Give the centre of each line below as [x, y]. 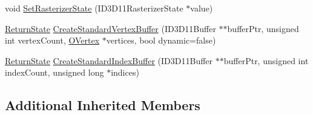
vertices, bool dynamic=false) [161, 40]
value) [202, 8]
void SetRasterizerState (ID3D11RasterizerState [94, 8]
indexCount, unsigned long [54, 72]
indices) [125, 72]
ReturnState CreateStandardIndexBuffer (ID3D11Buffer [109, 60]
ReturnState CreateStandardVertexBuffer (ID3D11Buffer [110, 28]
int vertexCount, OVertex [52, 40]
